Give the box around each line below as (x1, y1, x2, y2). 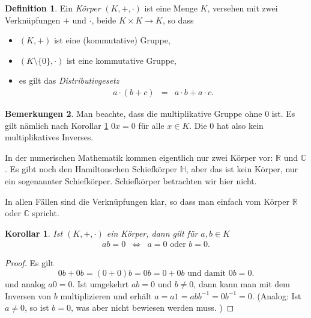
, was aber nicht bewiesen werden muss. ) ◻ (70, 301, 234, 314)
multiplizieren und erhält (60, 289, 152, 302)
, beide (91, 13, 116, 26)
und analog (5, 277, 46, 290)
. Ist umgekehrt (72, 277, 129, 290)
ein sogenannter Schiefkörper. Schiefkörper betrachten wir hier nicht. (5, 174, 257, 187)
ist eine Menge (144, 2, 198, 14)
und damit (187, 269, 226, 278)
